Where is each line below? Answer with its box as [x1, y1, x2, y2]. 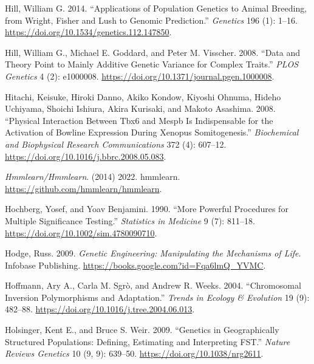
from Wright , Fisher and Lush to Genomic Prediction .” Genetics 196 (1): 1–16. [5, 13, 298, 26]
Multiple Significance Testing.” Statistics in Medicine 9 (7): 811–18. [5, 214, 255, 227]
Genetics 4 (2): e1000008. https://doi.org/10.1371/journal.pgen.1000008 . [5, 69, 275, 82]
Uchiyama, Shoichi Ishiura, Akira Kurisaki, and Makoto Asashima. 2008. [5, 102, 276, 115]
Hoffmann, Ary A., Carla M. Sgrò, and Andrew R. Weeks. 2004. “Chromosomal [5, 279, 301, 292]
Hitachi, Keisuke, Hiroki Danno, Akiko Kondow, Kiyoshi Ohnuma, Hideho [5, 90, 281, 103]
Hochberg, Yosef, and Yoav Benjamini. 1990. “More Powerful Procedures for [5, 202, 288, 215]
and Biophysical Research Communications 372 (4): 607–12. [5, 137, 227, 150]
